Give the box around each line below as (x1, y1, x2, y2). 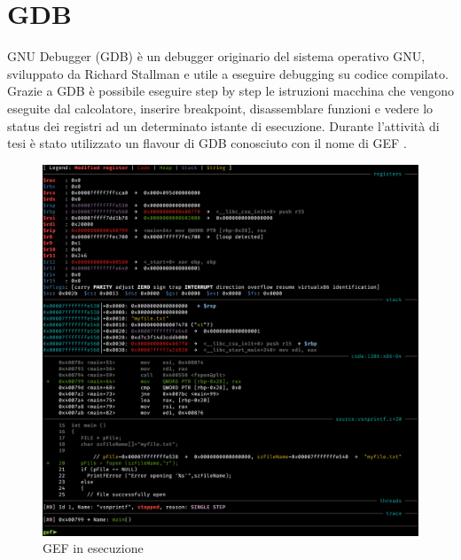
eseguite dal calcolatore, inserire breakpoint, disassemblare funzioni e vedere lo (7, 98, 434, 117)
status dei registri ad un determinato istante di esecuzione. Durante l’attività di (7, 116, 440, 135)
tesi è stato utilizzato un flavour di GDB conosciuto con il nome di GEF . (7, 134, 407, 152)
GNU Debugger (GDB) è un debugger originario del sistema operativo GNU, (7, 47, 426, 66)
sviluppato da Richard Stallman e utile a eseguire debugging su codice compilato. (7, 64, 449, 82)
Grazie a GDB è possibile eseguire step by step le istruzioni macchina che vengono (7, 82, 454, 100)
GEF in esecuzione (43, 539, 144, 557)
